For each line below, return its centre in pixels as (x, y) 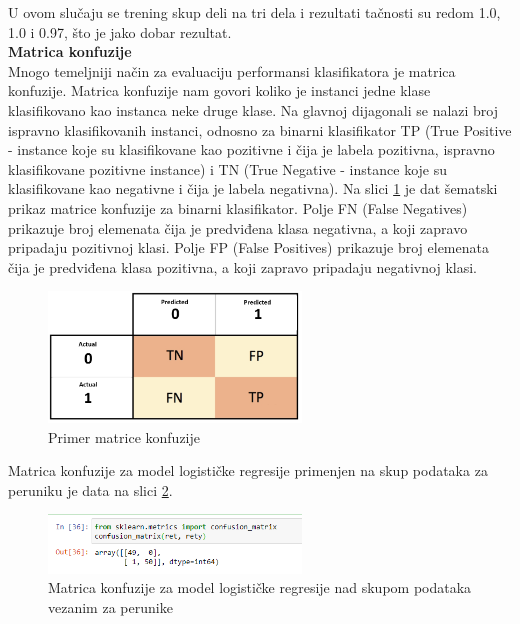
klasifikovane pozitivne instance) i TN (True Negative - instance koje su (227, 168)
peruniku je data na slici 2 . (90, 489)
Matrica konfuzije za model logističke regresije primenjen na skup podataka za (248, 470)
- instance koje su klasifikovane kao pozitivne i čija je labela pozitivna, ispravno (251, 149)
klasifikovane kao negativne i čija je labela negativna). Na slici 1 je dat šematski (253, 188)
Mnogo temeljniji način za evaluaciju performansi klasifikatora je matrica (232, 70)
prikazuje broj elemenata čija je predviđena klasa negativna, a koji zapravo (238, 227)
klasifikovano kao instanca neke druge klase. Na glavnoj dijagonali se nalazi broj (253, 109)
